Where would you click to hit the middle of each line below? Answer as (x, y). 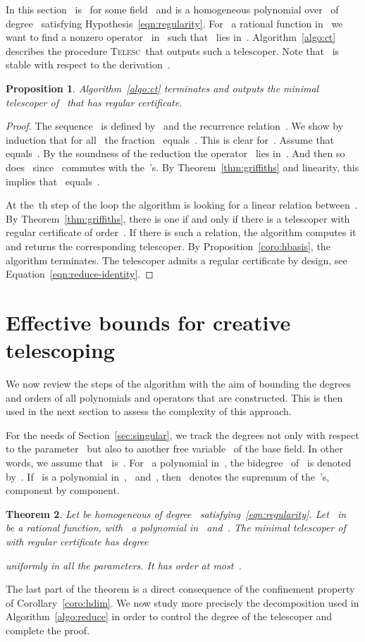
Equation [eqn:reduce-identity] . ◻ (80, 274)
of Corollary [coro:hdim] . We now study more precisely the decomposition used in (182, 602)
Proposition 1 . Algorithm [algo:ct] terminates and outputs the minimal (162, 88)
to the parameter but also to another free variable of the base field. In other (174, 449)
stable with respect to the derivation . (88, 64)
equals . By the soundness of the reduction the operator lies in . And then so (175, 153)
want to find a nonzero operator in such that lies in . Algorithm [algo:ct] (171, 37)
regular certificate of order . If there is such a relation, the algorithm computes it (181, 232)
